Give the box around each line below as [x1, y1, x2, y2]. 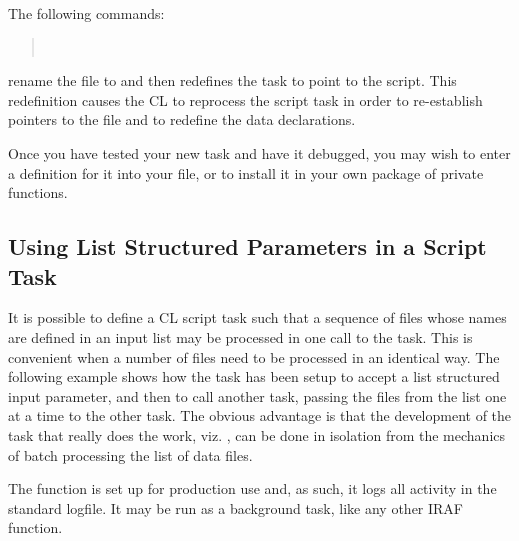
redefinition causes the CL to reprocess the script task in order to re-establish [8, 89, 483, 110]
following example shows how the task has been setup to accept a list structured [8, 366, 500, 387]
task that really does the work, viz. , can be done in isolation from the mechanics [8, 424, 506, 445]
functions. [8, 182, 68, 203]
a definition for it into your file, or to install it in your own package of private [8, 162, 484, 183]
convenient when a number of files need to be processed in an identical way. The [8, 346, 500, 367]
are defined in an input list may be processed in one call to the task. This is [8, 326, 473, 347]
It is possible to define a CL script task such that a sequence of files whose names [8, 307, 507, 328]
